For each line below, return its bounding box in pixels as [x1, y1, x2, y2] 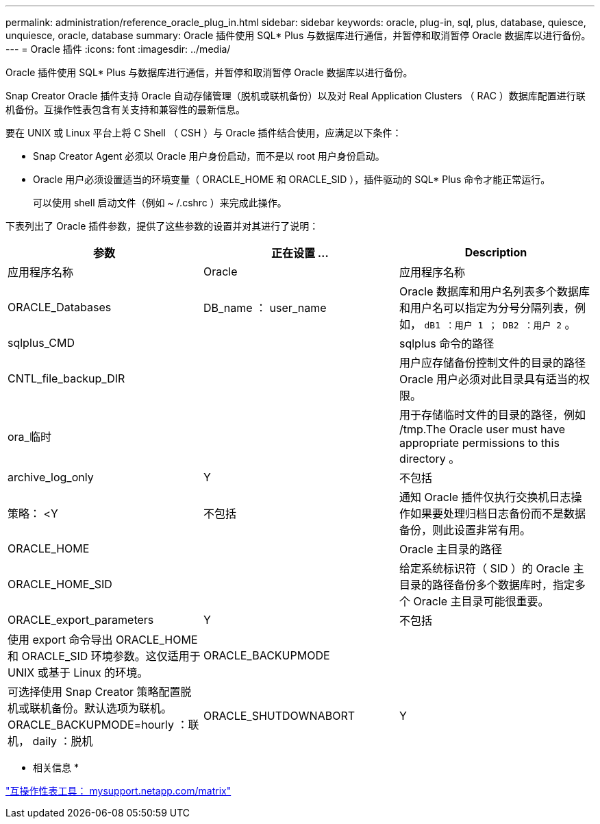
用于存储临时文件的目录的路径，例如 [399, 408, 586, 422]
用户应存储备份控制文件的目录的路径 [399, 356, 586, 369]
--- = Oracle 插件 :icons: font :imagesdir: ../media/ [5, 43, 231, 55]
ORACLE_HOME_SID [8, 577, 112, 591]
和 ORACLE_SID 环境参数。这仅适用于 [8, 649, 201, 663]
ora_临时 [8, 430, 51, 444]
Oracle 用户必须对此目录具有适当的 [399, 372, 579, 386]
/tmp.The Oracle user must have [399, 422, 566, 436]
